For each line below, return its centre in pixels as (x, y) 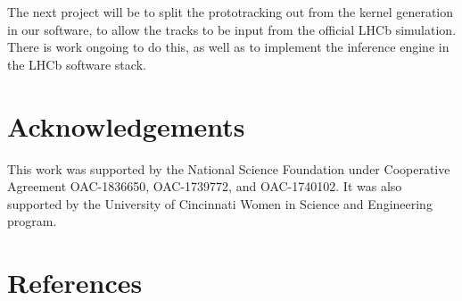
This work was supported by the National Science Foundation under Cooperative (229, 168)
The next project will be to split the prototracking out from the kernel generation (231, 12)
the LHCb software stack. (77, 64)
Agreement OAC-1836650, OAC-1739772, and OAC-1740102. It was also (205, 186)
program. (32, 221)
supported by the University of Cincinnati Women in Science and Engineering (220, 203)
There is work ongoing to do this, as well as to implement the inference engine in (228, 47)
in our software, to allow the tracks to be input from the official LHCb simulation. (232, 29)
